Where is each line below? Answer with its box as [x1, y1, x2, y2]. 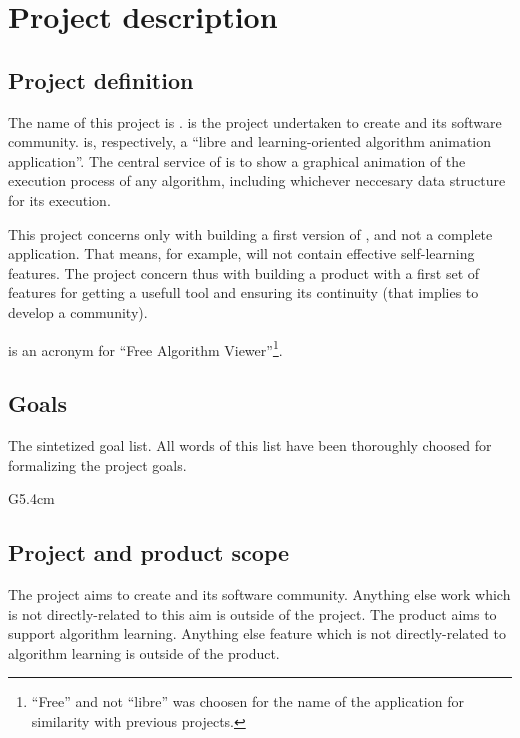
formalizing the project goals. [8, 454, 187, 475]
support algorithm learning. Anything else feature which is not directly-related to [8, 623, 506, 644]
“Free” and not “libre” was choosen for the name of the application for [31, 691, 464, 712]
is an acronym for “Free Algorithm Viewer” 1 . [8, 336, 283, 360]
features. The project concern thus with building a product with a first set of [8, 262, 480, 283]
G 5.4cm [8, 488, 55, 509]
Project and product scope [8, 537, 290, 568]
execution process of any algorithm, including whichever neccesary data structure [8, 170, 506, 191]
